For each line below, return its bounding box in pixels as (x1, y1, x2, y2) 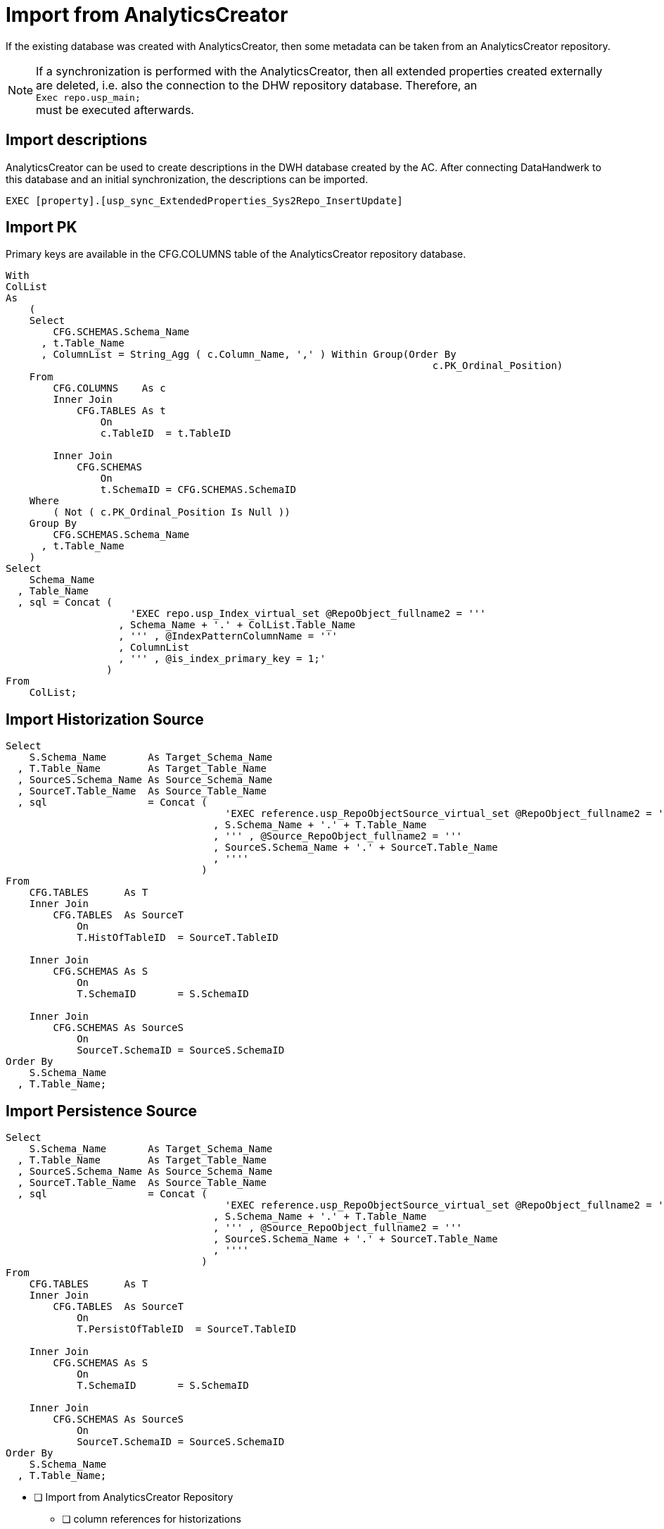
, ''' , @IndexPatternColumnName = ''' (118, 630, 338, 642)
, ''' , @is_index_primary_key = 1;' (118, 653, 326, 665)
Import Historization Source (6, 710, 204, 728)
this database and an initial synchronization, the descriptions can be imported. (6, 173, 369, 185)
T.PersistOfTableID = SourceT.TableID (77, 1323, 297, 1335)
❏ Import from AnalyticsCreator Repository (34, 1491, 234, 1504)
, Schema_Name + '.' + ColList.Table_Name (118, 619, 356, 631)
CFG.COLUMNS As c (53, 382, 166, 394)
